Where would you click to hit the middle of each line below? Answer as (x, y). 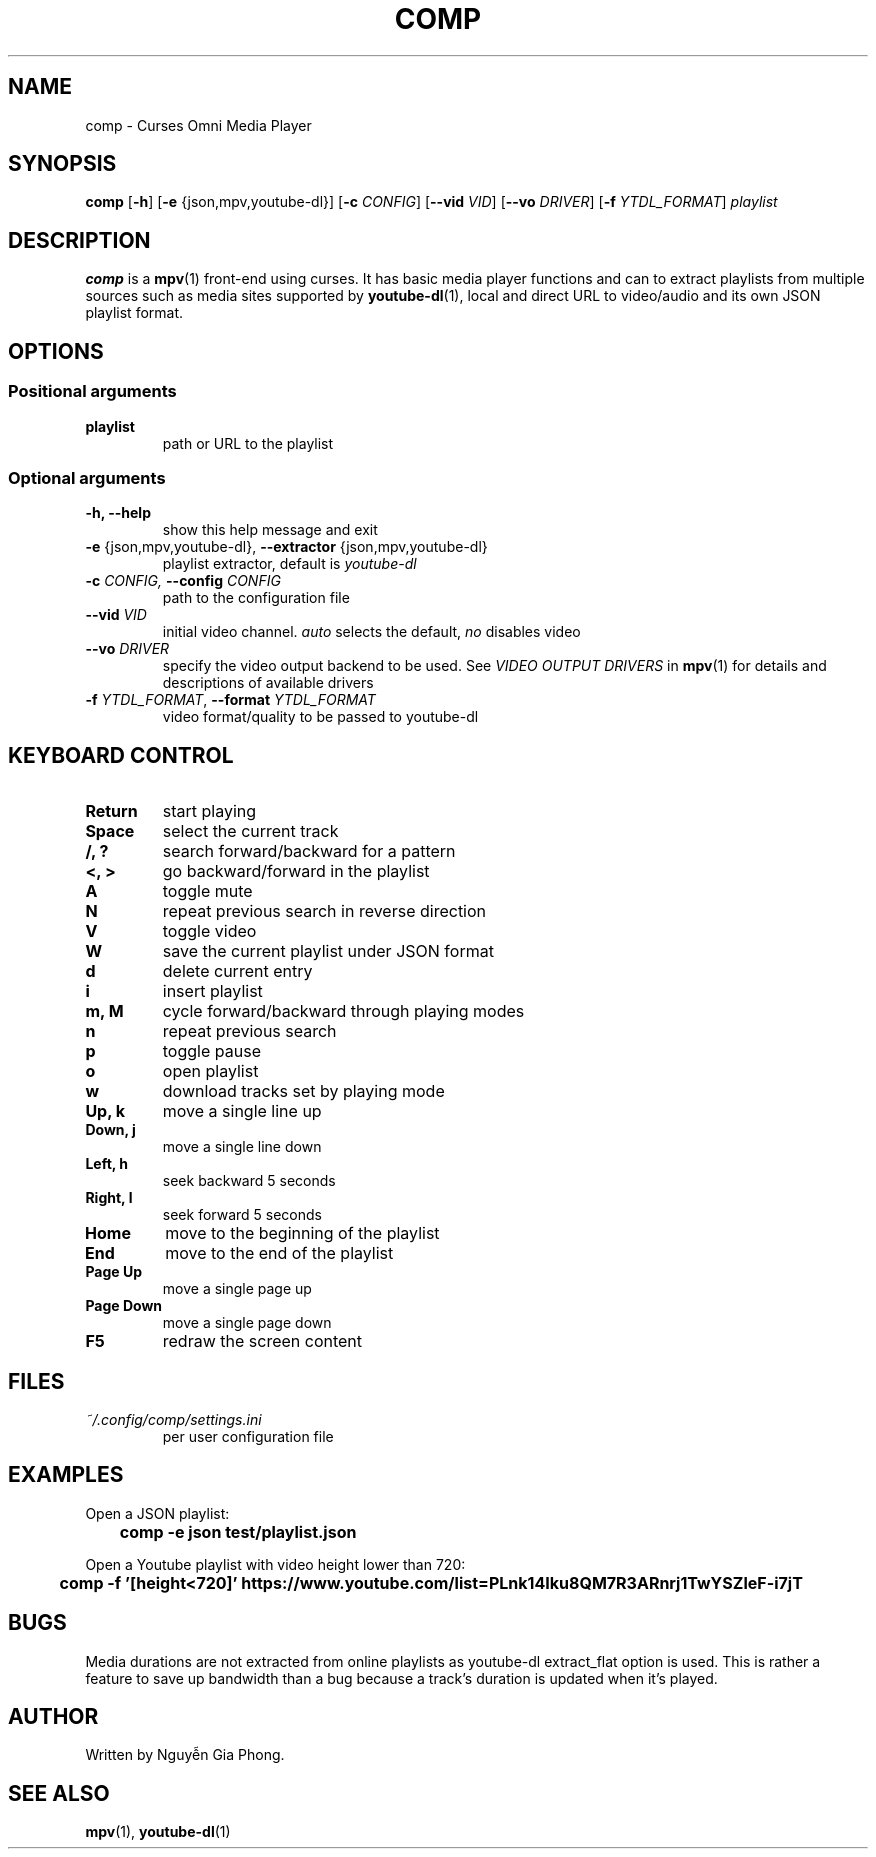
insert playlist (212, 991)
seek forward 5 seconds (242, 1215)
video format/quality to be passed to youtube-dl (320, 717)
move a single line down (242, 1147)
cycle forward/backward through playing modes (343, 1011)
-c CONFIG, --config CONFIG (183, 581)
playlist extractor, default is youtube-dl (289, 564)
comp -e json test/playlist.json (238, 1531)
